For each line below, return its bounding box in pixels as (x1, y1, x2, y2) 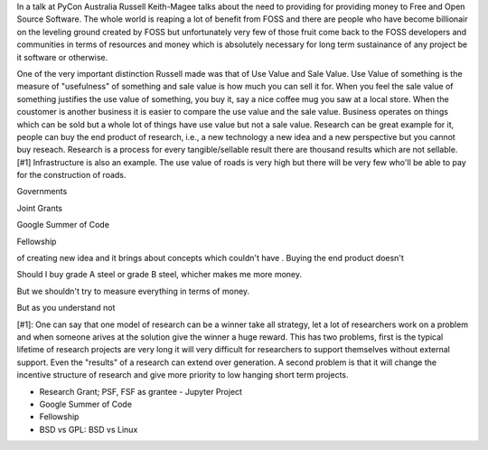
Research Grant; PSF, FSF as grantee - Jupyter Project (39, 386, 243, 397)
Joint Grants (16, 202, 63, 213)
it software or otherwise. (16, 52, 108, 62)
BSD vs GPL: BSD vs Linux (39, 424, 138, 435)
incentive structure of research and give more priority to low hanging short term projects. (16, 370, 349, 380)
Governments (16, 186, 68, 197)
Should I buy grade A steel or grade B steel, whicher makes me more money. (16, 269, 303, 280)
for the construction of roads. (16, 170, 127, 181)
